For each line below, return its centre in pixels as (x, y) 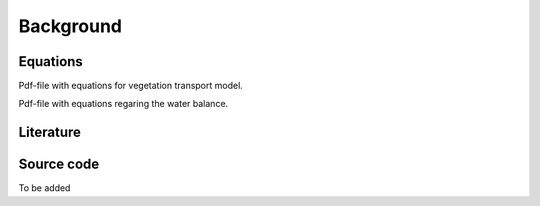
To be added (44, 188)
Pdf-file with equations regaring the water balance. (123, 104)
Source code (59, 164)
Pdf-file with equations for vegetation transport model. (131, 86)
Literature (50, 132)
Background (70, 26)
